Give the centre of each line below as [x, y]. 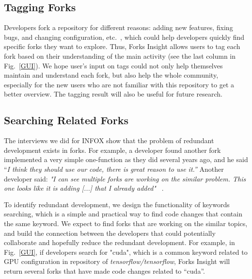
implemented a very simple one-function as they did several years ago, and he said [126, 159]
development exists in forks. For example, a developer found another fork [112, 150]
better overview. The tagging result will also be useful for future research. [113, 94]
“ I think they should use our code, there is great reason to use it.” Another [114, 169]
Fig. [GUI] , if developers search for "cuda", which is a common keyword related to [126, 252]
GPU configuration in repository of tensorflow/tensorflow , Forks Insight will [117, 261]
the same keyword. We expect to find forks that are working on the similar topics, [126, 223]
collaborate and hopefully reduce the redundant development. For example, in [119, 242]
